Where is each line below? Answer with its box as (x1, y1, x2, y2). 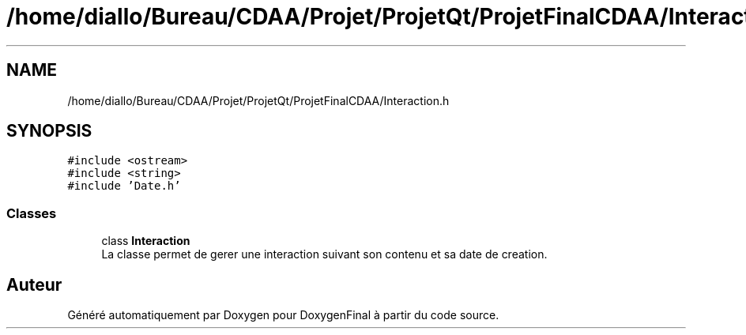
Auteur (6, 274, 62, 295)
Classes (6, 205, 57, 221)
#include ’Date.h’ (67, 179, 181, 193)
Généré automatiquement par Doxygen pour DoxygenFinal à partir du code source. (67, 308, 499, 322)
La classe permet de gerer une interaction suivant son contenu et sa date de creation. (101, 247, 548, 262)
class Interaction (101, 234, 190, 248)
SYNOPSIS (6, 121, 92, 141)
